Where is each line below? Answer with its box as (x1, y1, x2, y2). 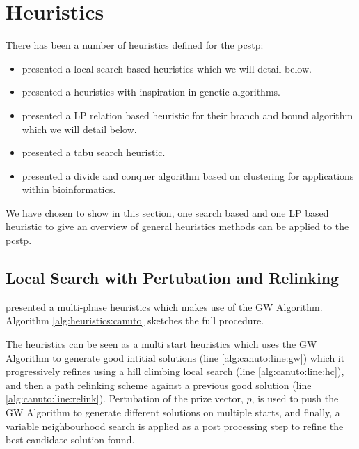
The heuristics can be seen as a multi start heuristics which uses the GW (6, 337, 317, 351)
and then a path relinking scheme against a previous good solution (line (6, 377, 312, 392)
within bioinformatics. (22, 182, 116, 197)
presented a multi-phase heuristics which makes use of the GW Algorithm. (6, 299, 323, 314)
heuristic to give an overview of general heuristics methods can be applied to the (6, 219, 349, 234)
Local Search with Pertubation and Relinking (6, 267, 340, 289)
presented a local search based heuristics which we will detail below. (22, 61, 312, 75)
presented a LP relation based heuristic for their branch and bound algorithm (22, 107, 353, 122)
